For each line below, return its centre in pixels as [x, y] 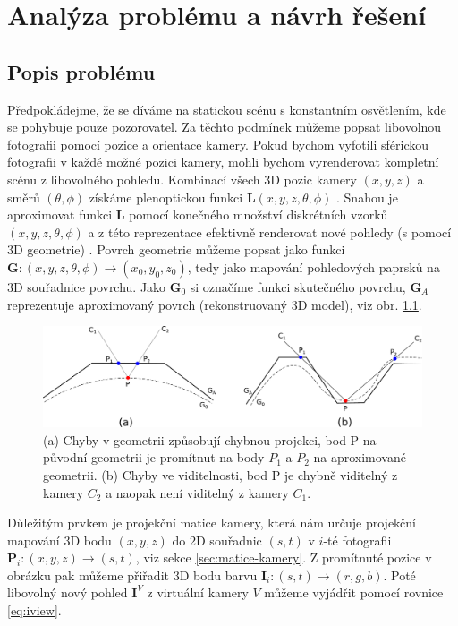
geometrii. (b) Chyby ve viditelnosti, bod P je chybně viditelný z [221, 474]
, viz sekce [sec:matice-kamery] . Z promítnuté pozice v [284, 557]
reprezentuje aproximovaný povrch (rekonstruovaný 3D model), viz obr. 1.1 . [215, 304]
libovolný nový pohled [68, 592]
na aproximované [360, 457]
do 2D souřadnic [217, 540]
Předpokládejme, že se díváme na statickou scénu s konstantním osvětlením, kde [227, 109]
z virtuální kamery [198, 592]
